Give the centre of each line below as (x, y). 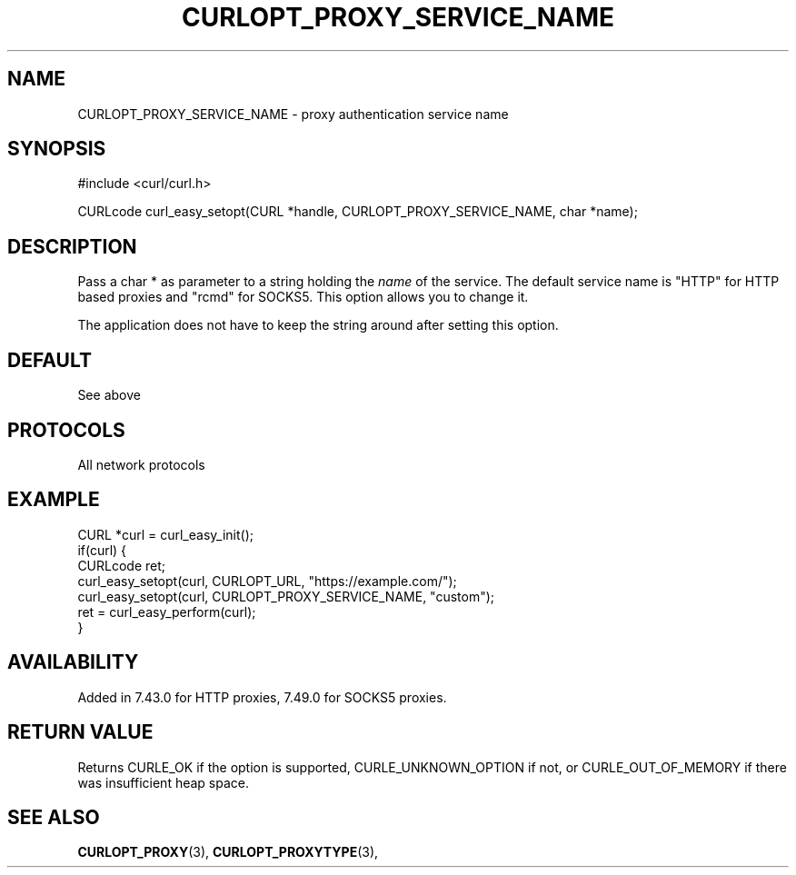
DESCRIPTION (72, 246)
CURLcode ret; (122, 565)
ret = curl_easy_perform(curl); (167, 612)
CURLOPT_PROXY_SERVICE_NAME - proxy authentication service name (293, 114)
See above (109, 395)
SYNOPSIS (57, 149)
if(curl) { (102, 550)
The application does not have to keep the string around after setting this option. (318, 325)
